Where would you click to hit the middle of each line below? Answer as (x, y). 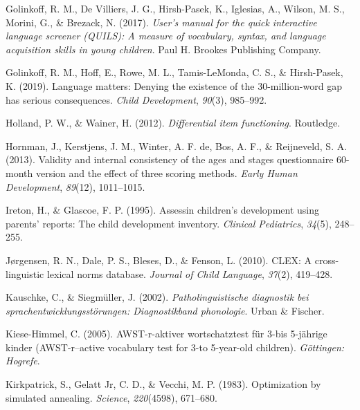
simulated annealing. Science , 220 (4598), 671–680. (111, 397)
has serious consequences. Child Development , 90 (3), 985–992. (136, 99)
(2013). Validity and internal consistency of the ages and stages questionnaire (170, 159)
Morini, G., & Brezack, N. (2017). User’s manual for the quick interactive (161, 22)
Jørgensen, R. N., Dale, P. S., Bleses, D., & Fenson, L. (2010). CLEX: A (159, 260)
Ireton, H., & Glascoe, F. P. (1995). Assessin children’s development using (162, 210)
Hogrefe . (23, 361)
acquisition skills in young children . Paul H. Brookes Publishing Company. (163, 49)
